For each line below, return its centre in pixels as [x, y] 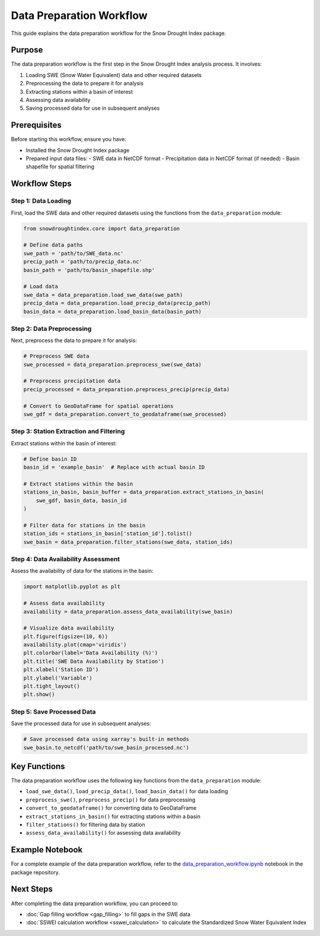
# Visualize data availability [69, 628]
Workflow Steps [41, 184]
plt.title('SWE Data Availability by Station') [94, 661]
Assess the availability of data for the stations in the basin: [82, 571]
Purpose [27, 50]
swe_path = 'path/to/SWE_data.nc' [73, 253]
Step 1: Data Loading [41, 201]
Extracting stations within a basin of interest [79, 91]
